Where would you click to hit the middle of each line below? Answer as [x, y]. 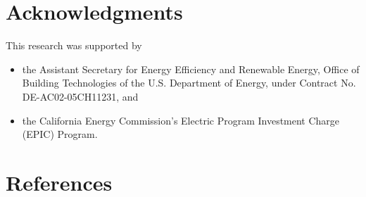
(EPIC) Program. [60, 134]
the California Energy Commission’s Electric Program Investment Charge [181, 120]
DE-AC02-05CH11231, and [80, 96]
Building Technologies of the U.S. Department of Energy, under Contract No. [189, 83]
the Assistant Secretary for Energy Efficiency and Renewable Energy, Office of [191, 69]
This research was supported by [74, 45]
